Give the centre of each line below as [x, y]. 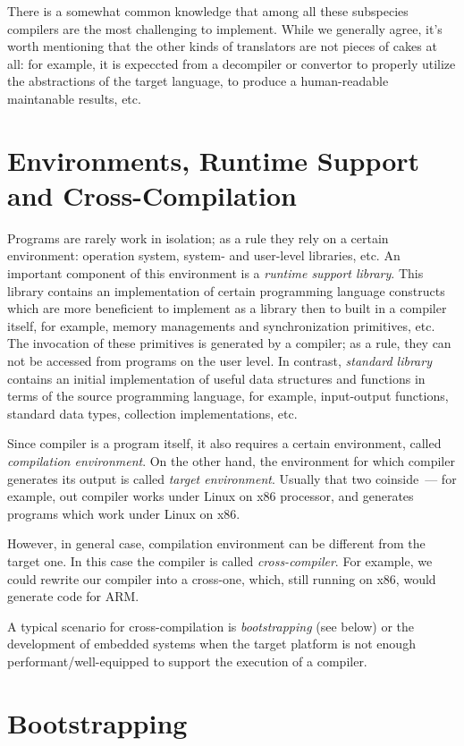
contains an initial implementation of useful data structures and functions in [216, 378]
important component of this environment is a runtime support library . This [215, 273]
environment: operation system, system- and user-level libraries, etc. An [204, 255]
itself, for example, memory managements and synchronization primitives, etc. [221, 325]
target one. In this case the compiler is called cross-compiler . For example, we [220, 560]
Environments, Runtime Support [214, 160]
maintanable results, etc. [74, 98]
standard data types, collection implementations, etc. [152, 413]
